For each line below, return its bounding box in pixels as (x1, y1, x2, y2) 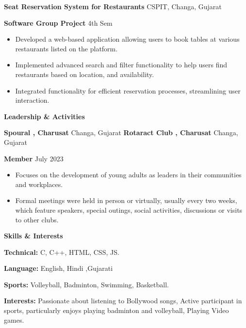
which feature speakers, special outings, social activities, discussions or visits (15, 204, 243, 215)
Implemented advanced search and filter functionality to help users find (15, 60, 228, 70)
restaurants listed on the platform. (15, 43, 118, 53)
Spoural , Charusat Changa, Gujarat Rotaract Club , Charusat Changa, (4, 127, 238, 138)
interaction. (15, 95, 49, 105)
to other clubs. (15, 214, 59, 224)
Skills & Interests (4, 231, 63, 241)
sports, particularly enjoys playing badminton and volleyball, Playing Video (4, 305, 229, 315)
